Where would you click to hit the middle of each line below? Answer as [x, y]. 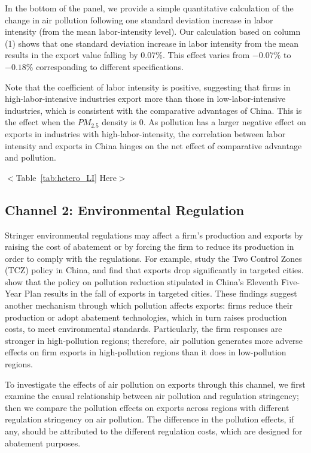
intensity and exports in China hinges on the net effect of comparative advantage [153, 145]
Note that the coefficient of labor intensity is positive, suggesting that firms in [148, 87]
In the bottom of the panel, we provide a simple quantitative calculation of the [149, 8]
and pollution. [31, 157]
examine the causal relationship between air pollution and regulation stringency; [152, 396]
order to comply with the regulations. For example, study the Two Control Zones [153, 258]
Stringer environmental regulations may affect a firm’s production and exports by [154, 235]
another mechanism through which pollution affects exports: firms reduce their [149, 305]
